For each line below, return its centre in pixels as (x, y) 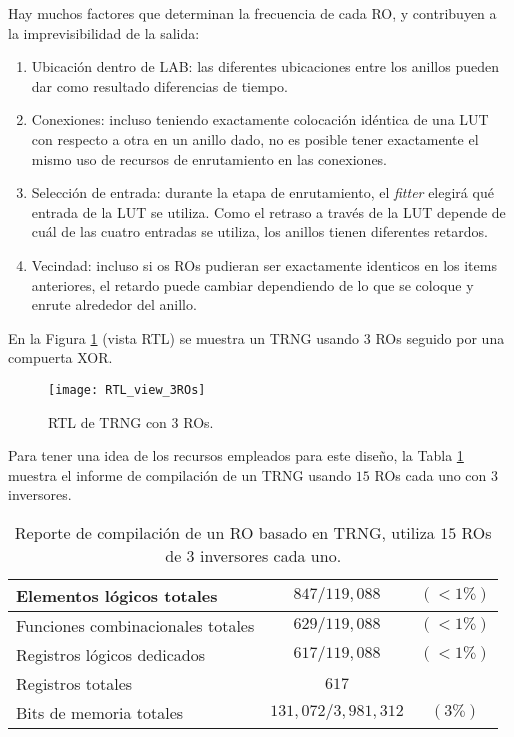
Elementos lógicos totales (117, 595)
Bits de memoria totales (100, 712)
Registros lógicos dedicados (111, 654)
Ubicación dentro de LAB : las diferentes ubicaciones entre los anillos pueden (265, 66)
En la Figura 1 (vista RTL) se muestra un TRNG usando (184, 337)
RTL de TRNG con (107, 421)
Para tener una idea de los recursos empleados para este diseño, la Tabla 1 (236, 455)
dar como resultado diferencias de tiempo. (159, 85)
